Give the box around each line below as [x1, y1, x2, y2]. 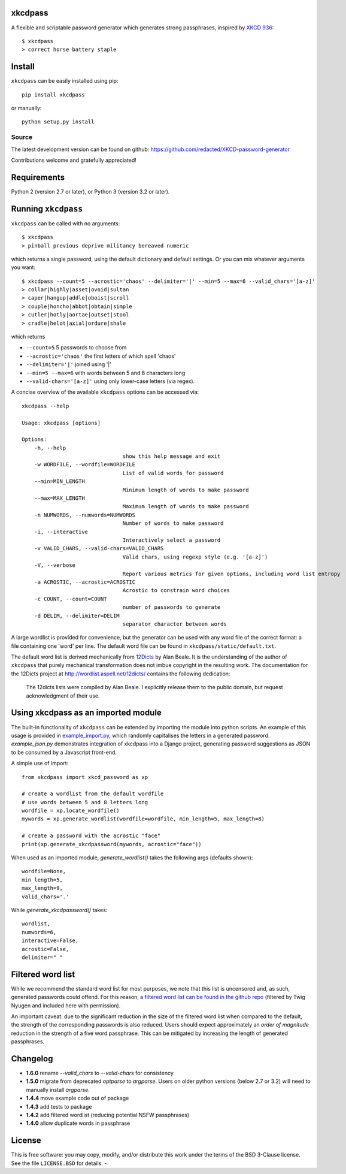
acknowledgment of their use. [26, 692, 100, 699]
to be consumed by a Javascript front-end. [11, 749, 117, 756]
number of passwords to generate [122, 604, 221, 611]
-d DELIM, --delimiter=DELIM [34, 612, 120, 619]
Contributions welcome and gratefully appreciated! [11, 156, 137, 164]
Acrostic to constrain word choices [122, 587, 230, 594]
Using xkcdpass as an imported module [11, 708, 162, 718]
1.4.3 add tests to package [26, 1103, 92, 1110]
